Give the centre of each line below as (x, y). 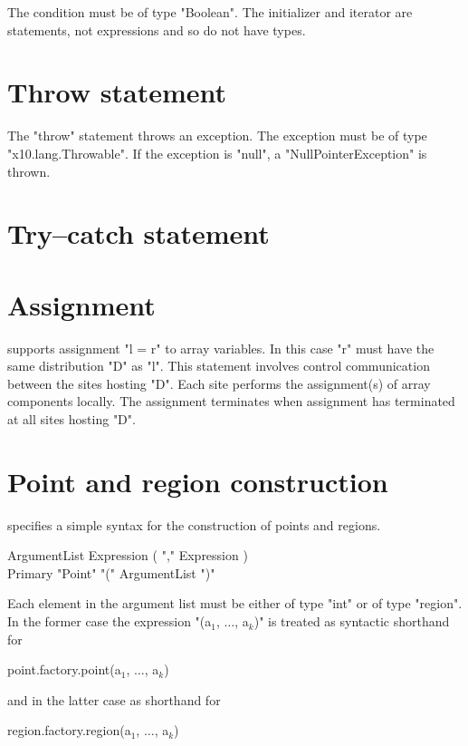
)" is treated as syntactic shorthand (352, 621)
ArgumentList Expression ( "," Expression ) (128, 555)
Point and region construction (198, 481)
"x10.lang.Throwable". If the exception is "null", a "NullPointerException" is (217, 153)
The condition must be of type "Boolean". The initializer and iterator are (210, 12)
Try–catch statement (138, 233)
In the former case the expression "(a (110, 621)
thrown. (29, 171)
